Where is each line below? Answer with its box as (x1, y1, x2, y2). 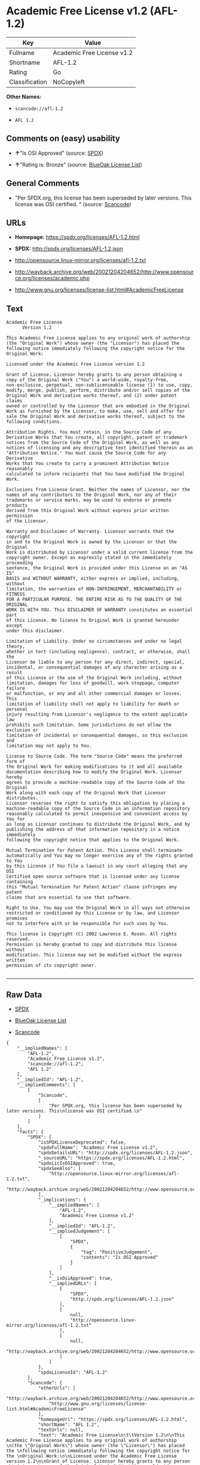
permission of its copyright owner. (6, 963, 97, 969)
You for (6, 816, 26, 822)
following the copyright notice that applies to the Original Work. (6, 837, 180, 843)
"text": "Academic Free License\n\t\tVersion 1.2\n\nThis (37, 1432, 185, 1438)
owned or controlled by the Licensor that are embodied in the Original (6, 403, 190, 409)
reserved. (6, 936, 31, 942)
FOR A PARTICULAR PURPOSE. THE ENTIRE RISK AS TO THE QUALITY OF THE (6, 596, 183, 603)
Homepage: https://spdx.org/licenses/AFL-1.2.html (14, 234, 140, 241)
